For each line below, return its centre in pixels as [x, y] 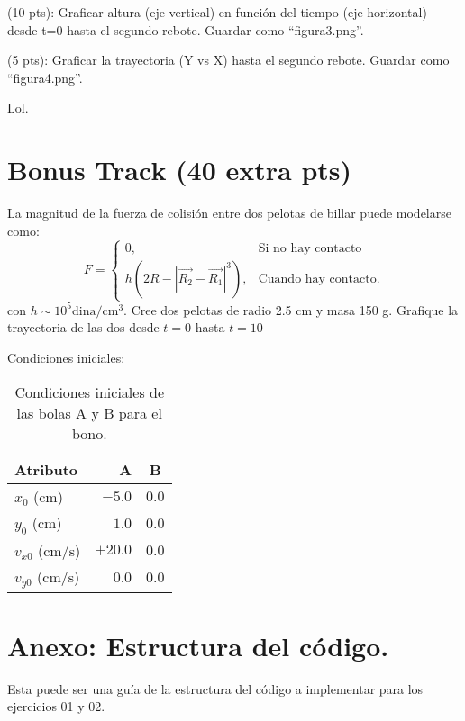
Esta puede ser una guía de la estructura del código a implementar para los [215, 688]
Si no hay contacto [310, 248]
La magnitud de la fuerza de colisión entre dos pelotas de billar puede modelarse [229, 213]
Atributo [46, 469]
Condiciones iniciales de [90, 392]
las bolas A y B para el [89, 412]
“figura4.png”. [45, 77]
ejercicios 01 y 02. [56, 706]
